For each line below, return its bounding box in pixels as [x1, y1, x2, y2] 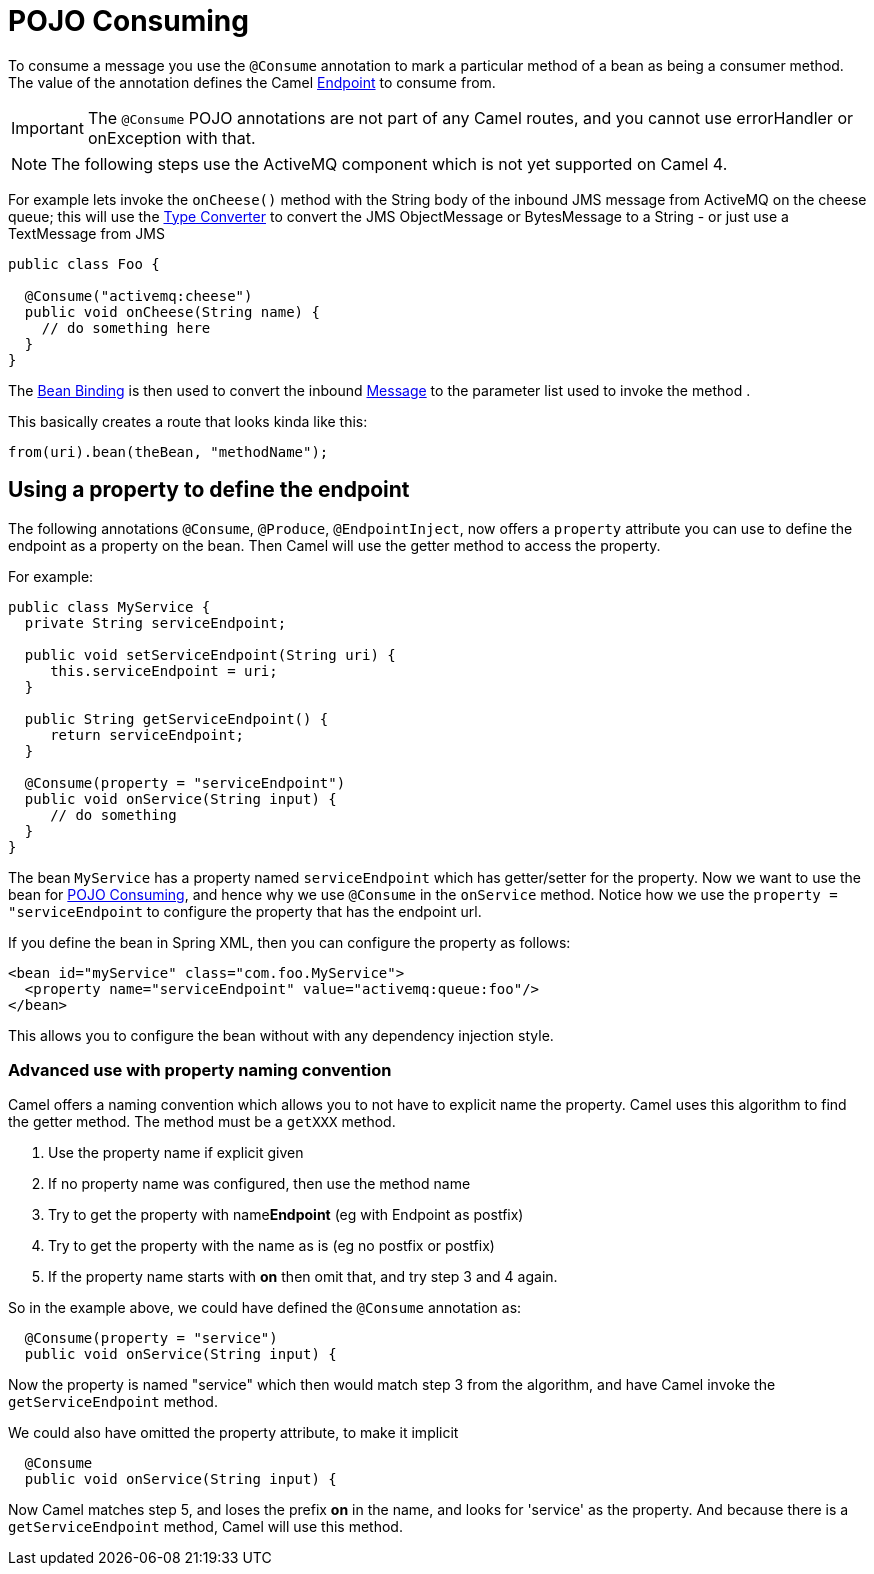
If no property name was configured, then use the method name [48, 1175, 471, 1193]
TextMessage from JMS [8, 224, 165, 242]
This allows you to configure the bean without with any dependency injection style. [8, 1026, 554, 1044]
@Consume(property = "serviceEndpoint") [24, 774, 346, 791]
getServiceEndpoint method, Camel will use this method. [8, 1518, 403, 1536]
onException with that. [87, 127, 256, 148]
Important [11, 117, 84, 138]
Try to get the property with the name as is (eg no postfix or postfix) [48, 1237, 495, 1255]
